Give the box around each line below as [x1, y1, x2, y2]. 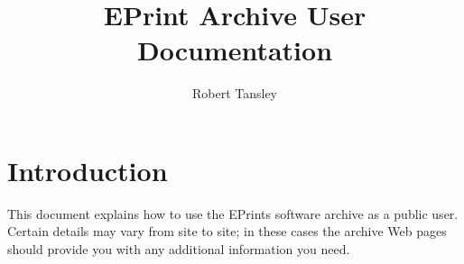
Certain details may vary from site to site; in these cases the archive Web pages [7, 222, 447, 241]
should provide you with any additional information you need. [7, 240, 350, 259]
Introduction [7, 151, 168, 188]
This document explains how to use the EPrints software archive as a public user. [7, 204, 459, 223]
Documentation [136, 32, 333, 68]
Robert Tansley [191, 84, 278, 103]
